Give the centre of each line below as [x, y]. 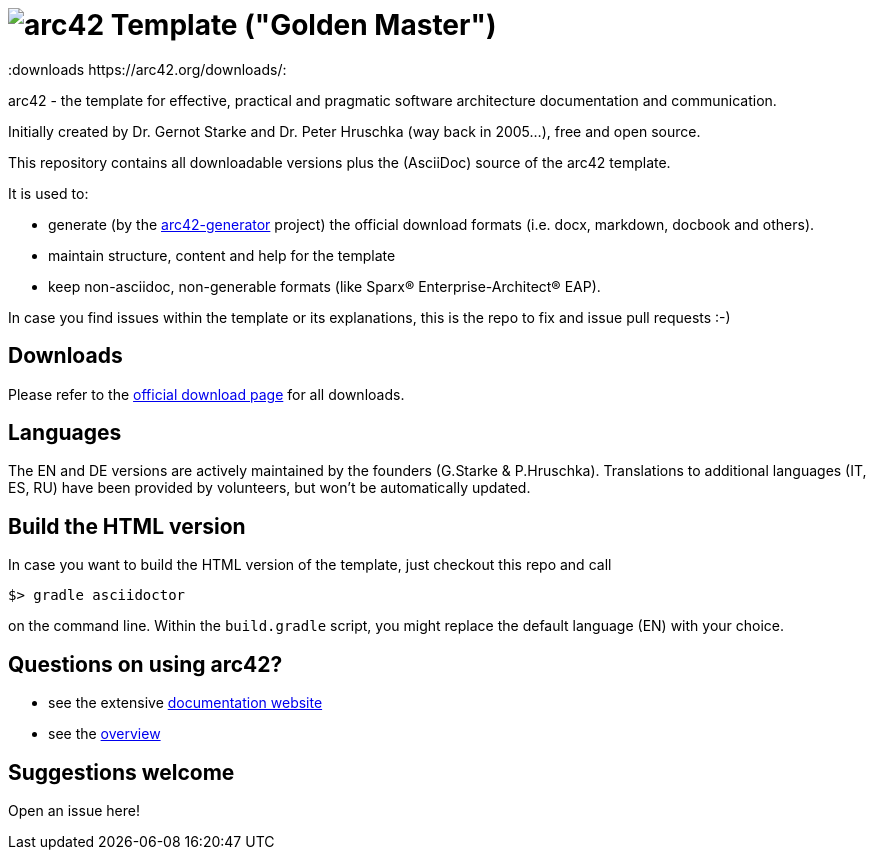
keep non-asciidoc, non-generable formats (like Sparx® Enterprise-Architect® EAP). [324, 286]
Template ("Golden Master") [303, 25]
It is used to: [48, 193]
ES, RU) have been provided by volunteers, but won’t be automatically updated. [269, 488]
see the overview [104, 734]
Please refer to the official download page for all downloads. [206, 394]
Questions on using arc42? [145, 664]
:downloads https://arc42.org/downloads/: [147, 69]
